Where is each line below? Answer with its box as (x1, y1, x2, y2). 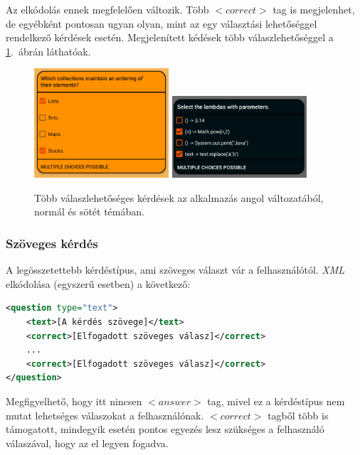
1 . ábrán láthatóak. (6, 43, 91, 58)
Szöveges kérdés (6, 234, 98, 252)
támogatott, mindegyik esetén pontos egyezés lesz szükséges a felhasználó (6, 422, 324, 437)
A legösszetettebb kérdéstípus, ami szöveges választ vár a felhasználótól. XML (6, 262, 345, 277)
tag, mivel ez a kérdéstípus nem (207, 394, 345, 409)
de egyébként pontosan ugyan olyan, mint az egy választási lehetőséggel (6, 16, 317, 31)
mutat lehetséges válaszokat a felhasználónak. (6, 407, 204, 422)
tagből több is (268, 407, 329, 422)
